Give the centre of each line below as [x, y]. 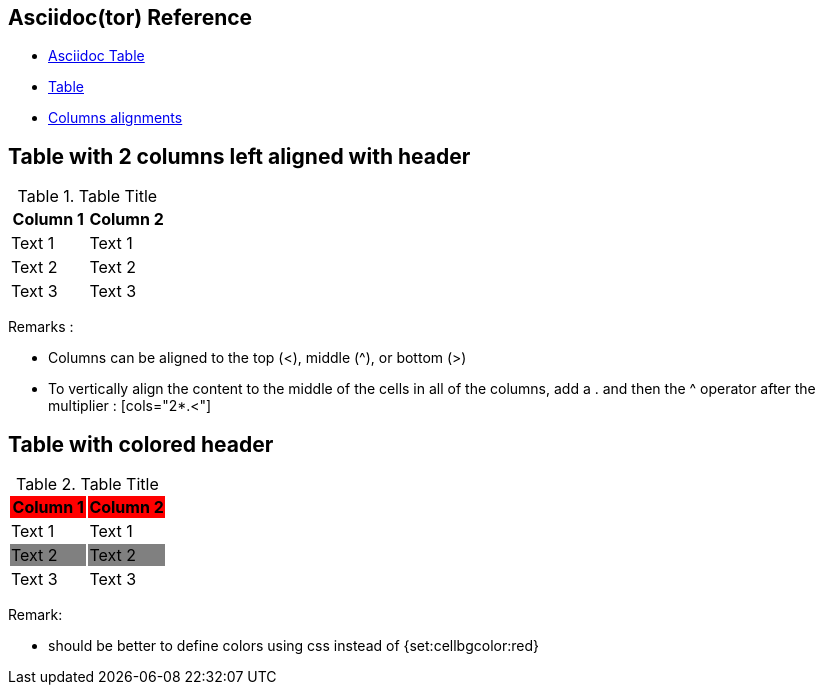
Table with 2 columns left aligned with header [239, 156]
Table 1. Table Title [87, 196]
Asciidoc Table [96, 56]
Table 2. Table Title [87, 484]
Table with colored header [141, 444]
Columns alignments [115, 118]
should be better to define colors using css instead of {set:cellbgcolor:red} [293, 646]
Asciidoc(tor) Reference [130, 17]
